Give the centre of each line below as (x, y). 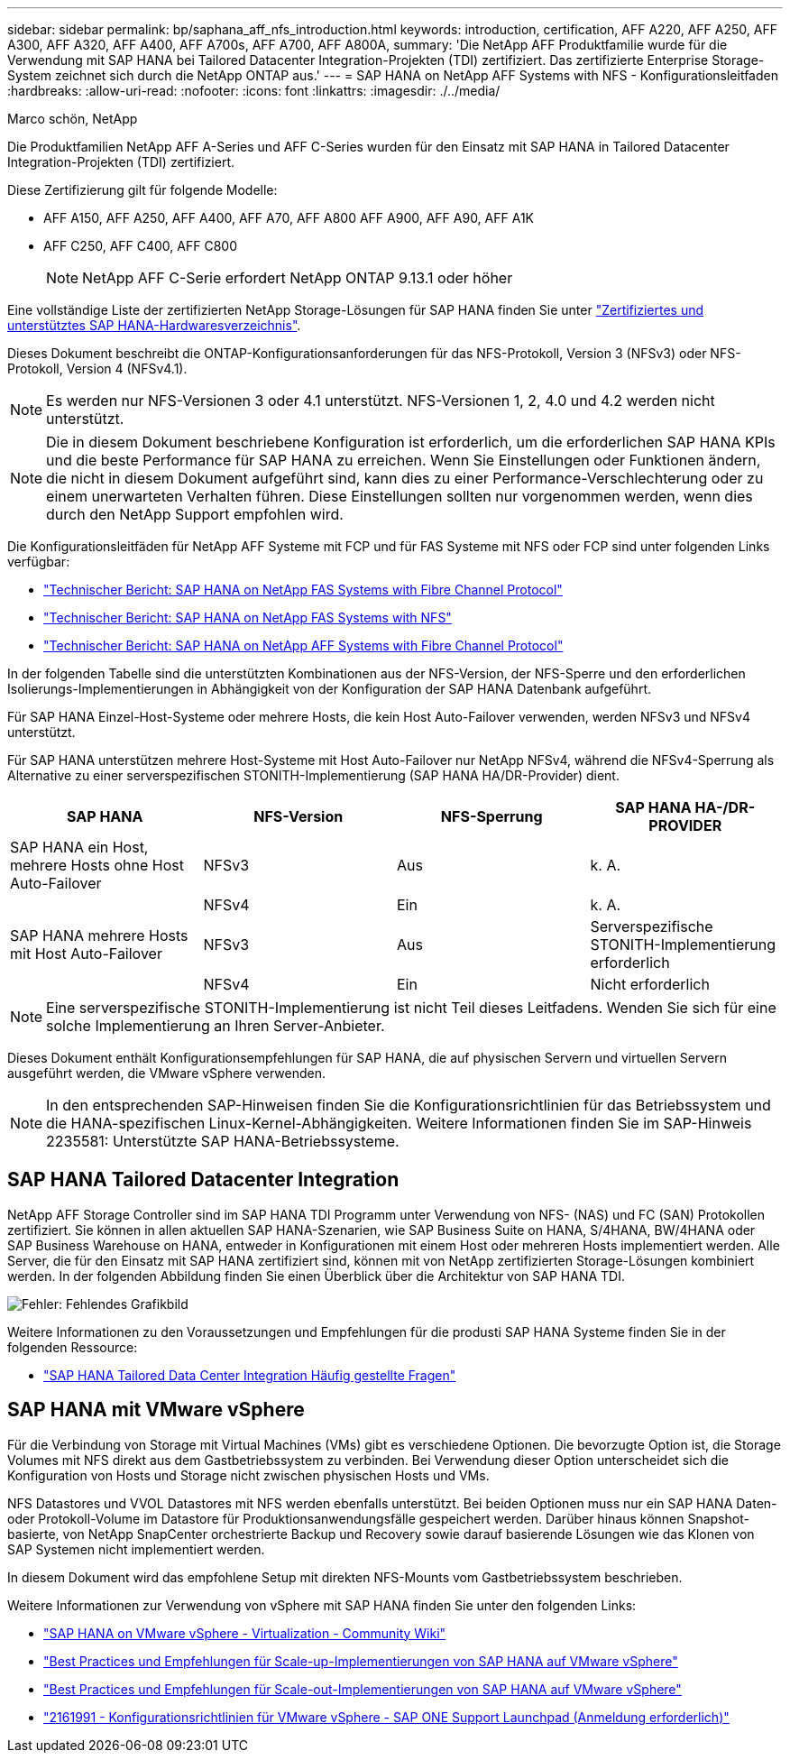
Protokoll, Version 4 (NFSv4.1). (97, 369)
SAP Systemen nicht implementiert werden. (136, 1549)
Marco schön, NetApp (73, 119)
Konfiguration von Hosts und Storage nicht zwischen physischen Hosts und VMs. (248, 1475)
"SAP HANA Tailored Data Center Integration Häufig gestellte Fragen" (250, 1375)
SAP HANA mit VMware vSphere (156, 1410)
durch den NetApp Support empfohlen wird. (195, 514)
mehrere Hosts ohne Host (97, 865)
